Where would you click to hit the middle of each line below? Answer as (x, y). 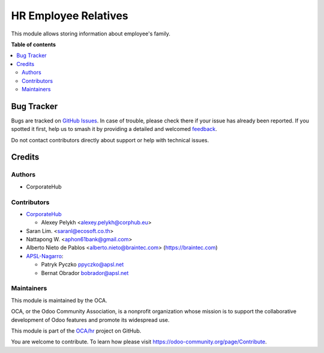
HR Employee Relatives (70, 16)
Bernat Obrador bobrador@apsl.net (85, 273)
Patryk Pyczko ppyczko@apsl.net (82, 265)
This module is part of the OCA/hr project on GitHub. (76, 331)
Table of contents (34, 44)
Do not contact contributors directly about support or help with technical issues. (110, 140)
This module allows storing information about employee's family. (91, 34)
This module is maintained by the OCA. (59, 300)
